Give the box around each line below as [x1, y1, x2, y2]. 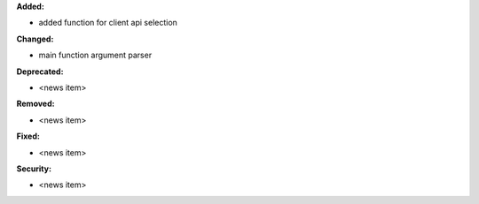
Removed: [16, 98, 55, 110]
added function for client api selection [38, 18, 177, 28]
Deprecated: [16, 66, 64, 77]
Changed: [16, 34, 54, 44]
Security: [16, 163, 52, 174]
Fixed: [16, 131, 40, 141]
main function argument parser [38, 49, 153, 61]
